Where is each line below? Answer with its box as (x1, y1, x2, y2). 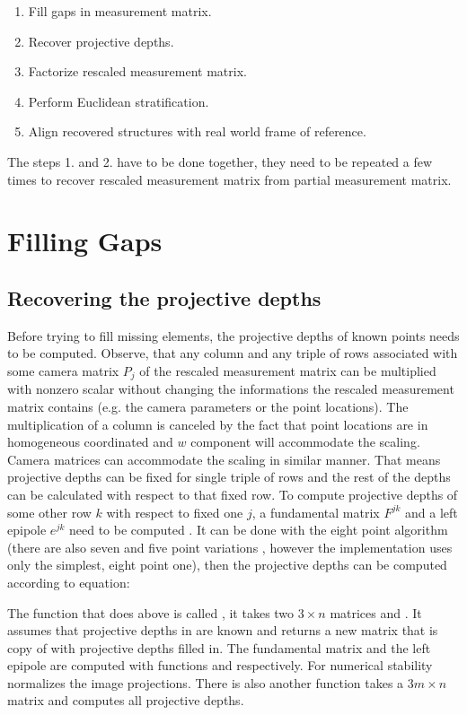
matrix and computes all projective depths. (7, 691, 244, 710)
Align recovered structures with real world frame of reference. (28, 122, 366, 141)
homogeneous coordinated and (7, 432, 173, 451)
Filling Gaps (7, 222, 163, 259)
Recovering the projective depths (7, 283, 322, 311)
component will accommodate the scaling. (190, 432, 420, 451)
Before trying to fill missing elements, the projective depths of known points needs (7, 326, 460, 344)
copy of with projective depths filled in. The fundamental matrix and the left (7, 638, 431, 657)
